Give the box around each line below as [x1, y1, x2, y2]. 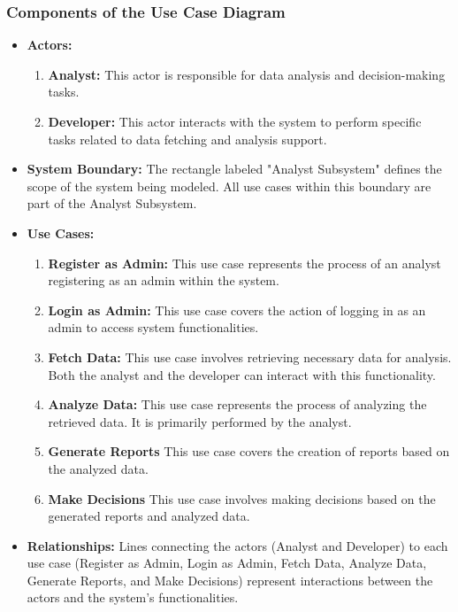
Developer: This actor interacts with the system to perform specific [48, 112, 422, 130]
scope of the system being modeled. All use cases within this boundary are [27, 176, 431, 195]
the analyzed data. [48, 459, 149, 477]
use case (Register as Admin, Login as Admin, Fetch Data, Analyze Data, [27, 554, 427, 572]
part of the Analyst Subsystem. [27, 194, 197, 213]
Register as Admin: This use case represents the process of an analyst [48, 253, 441, 272]
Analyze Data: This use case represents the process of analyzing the [48, 395, 427, 414]
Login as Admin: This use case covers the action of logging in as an [48, 300, 426, 319]
